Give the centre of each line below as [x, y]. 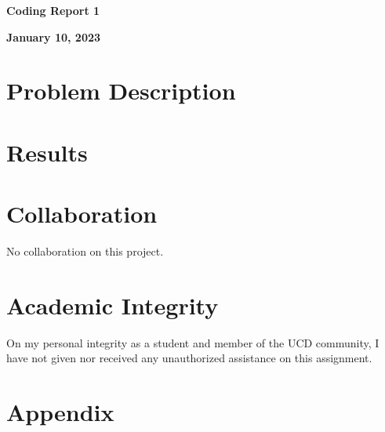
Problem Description [121, 91]
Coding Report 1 [53, 10]
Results [47, 152]
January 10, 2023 [54, 36]
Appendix [60, 412]
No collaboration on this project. [85, 251]
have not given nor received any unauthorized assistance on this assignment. [189, 358]
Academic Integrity [113, 305]
